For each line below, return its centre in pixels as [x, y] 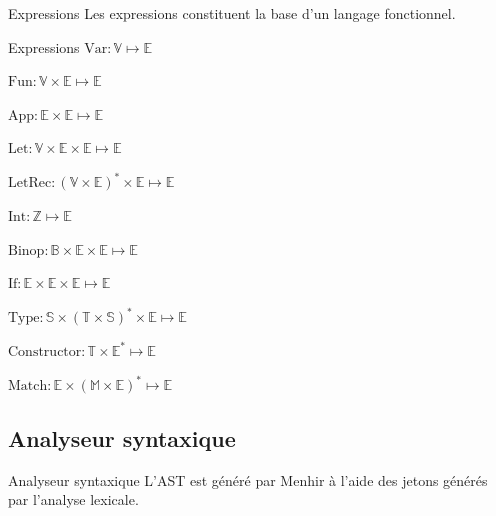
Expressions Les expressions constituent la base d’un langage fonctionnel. [232, 13]
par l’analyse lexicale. [73, 499]
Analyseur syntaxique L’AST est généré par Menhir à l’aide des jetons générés [248, 479]
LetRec [30, 183]
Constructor [45, 351]
